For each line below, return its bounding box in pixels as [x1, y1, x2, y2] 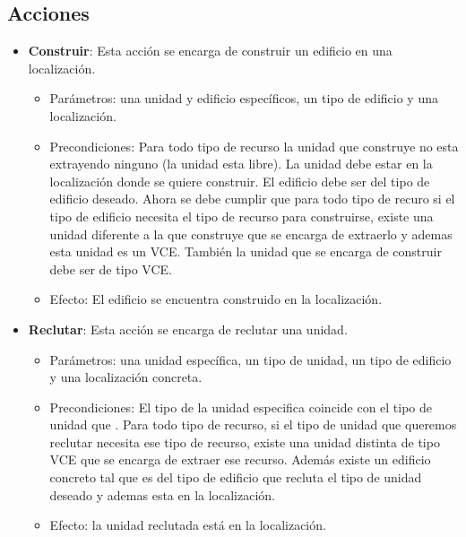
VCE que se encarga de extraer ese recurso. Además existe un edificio [49, 450, 431, 469]
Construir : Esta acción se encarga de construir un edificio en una [28, 41, 393, 60]
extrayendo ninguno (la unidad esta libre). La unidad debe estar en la [49, 154, 433, 173]
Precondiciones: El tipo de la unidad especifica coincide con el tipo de [49, 397, 433, 416]
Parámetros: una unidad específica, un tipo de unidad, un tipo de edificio [49, 350, 452, 368]
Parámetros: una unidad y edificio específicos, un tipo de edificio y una [49, 89, 438, 108]
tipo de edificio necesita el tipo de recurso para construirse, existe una [49, 206, 434, 225]
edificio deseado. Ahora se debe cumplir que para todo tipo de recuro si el [49, 189, 455, 208]
